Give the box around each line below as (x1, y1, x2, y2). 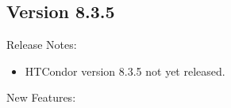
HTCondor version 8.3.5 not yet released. (25, 62, 225, 79)
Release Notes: (6, 36, 77, 53)
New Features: (6, 89, 76, 106)
